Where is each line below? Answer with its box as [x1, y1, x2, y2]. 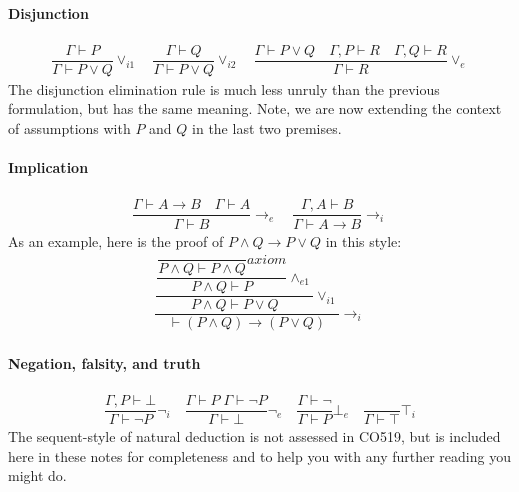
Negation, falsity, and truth [8, 352, 201, 373]
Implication [8, 157, 89, 178]
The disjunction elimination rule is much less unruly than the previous [8, 78, 440, 99]
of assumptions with [8, 118, 131, 139]
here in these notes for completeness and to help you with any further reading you [8, 445, 511, 466]
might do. [8, 465, 67, 486]
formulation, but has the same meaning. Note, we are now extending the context [8, 98, 502, 119]
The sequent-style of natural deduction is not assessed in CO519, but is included [8, 426, 501, 447]
